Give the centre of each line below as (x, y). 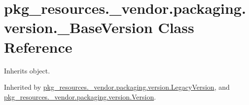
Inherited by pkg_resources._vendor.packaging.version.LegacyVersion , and (117, 87)
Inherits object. (27, 70)
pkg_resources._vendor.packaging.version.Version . (80, 96)
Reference (38, 47)
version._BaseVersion (78, 27)
